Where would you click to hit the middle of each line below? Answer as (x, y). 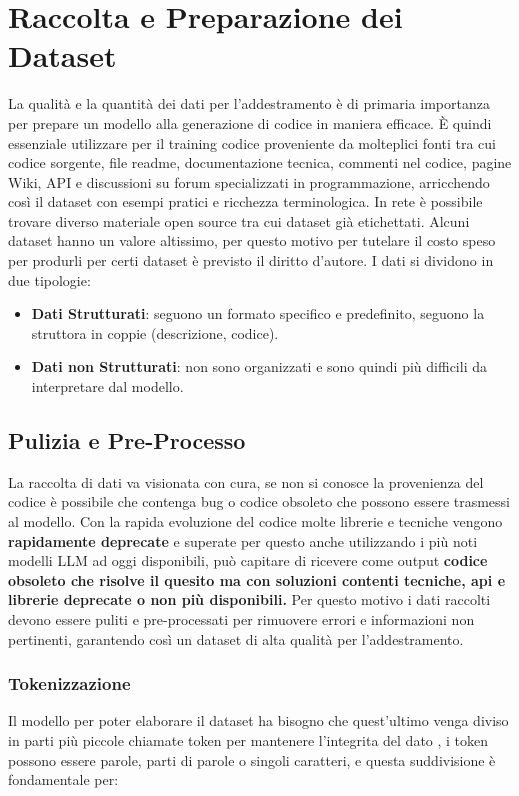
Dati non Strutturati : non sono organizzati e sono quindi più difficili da (259, 366)
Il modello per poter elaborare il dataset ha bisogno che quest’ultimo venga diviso (258, 720)
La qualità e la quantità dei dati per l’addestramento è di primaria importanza (249, 103)
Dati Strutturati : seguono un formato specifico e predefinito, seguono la (258, 313)
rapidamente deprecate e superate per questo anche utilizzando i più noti (243, 540)
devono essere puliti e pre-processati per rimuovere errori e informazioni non (241, 618)
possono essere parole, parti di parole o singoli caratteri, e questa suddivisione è (252, 759)
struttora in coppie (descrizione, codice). (155, 332)
